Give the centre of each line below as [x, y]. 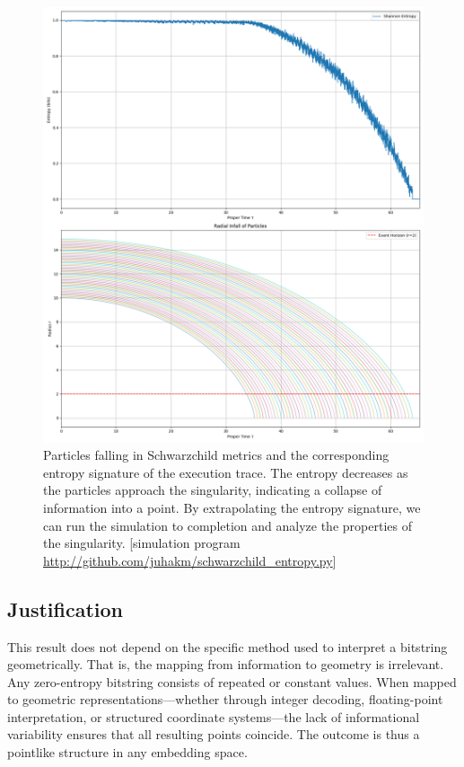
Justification [65, 608]
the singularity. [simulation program [142, 543]
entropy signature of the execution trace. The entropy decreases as [226, 472]
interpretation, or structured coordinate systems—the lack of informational [214, 716]
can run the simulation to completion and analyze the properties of [228, 525]
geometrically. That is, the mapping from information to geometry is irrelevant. [226, 664]
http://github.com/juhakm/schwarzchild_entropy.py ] [190, 560]
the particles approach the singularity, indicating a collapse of [213, 490]
